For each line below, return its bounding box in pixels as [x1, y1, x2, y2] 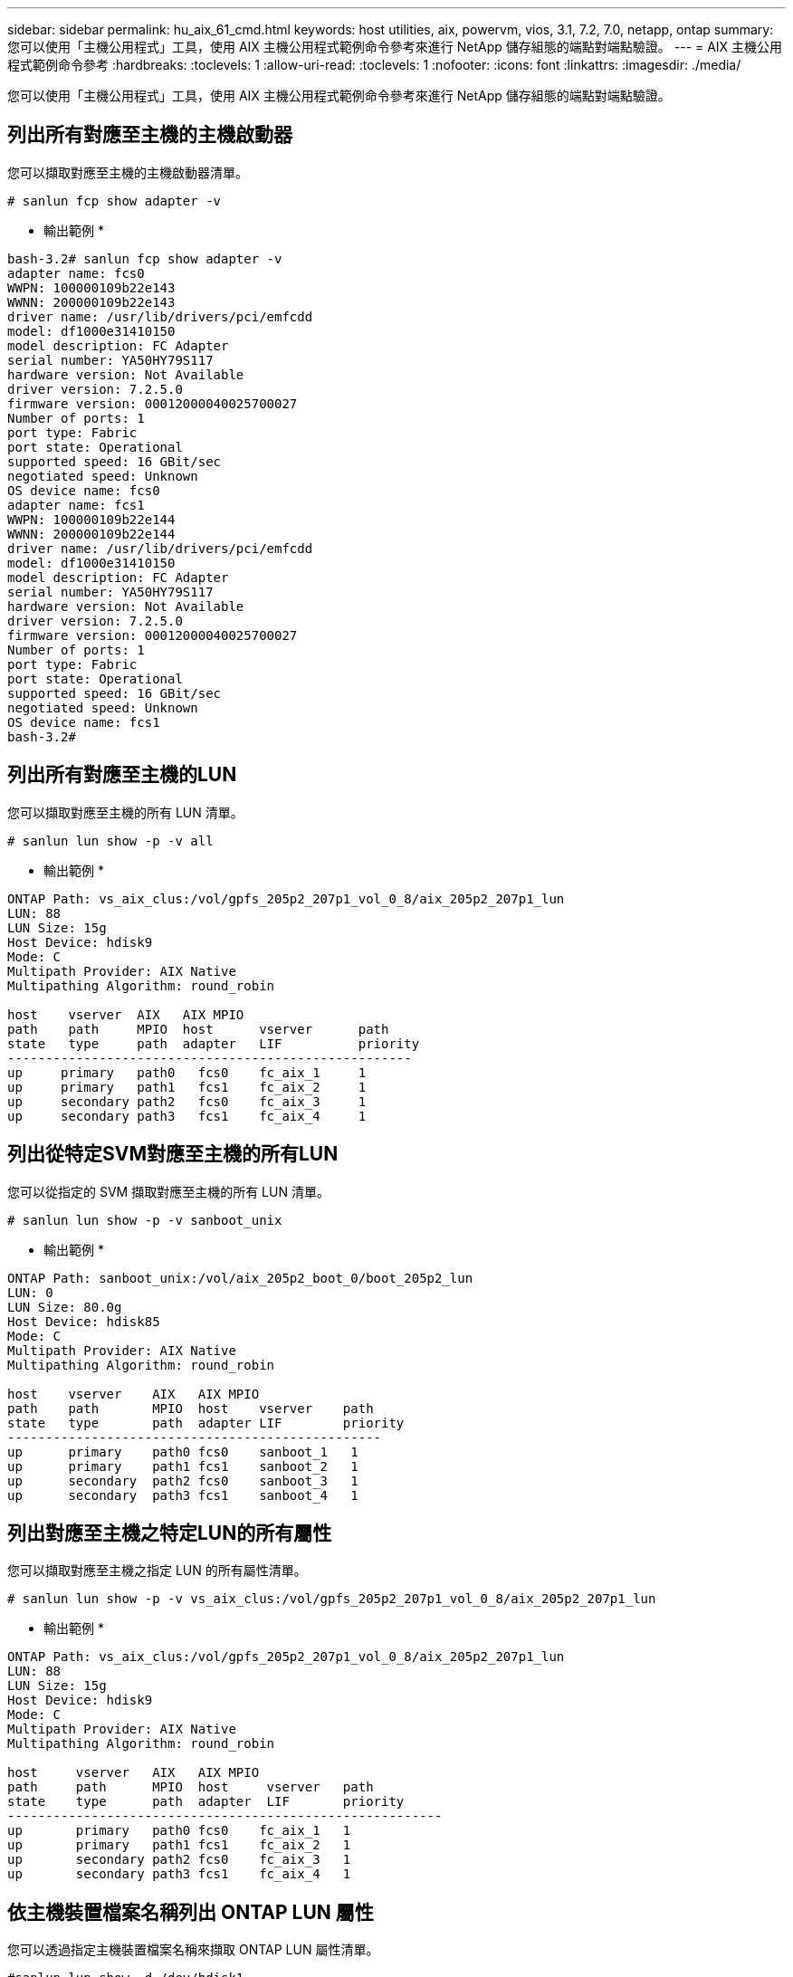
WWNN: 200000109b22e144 [7, 526, 176, 541]
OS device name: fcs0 [7, 482, 160, 498]
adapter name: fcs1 [7, 497, 145, 512]
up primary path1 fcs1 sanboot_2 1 [7, 1458, 358, 1474]
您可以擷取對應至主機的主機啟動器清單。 [7, 164, 248, 180]
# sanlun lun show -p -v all [7, 833, 214, 848]
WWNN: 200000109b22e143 [7, 294, 176, 310]
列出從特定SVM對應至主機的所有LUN [7, 1142, 339, 1166]
